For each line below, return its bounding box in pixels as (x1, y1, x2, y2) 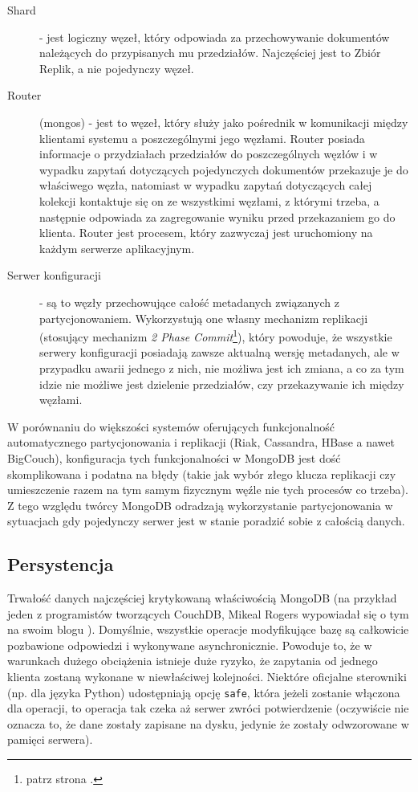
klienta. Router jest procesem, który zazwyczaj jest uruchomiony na (39, 224, 373, 241)
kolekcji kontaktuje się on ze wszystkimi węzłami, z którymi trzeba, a (39, 192, 379, 209)
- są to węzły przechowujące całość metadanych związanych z (39, 293, 339, 310)
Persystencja (7, 552, 114, 577)
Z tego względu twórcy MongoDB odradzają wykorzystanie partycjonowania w (7, 496, 393, 513)
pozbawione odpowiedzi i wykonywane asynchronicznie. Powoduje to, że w (7, 636, 372, 653)
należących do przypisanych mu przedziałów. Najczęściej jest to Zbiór (39, 44, 381, 61)
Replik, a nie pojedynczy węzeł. (39, 59, 194, 76)
